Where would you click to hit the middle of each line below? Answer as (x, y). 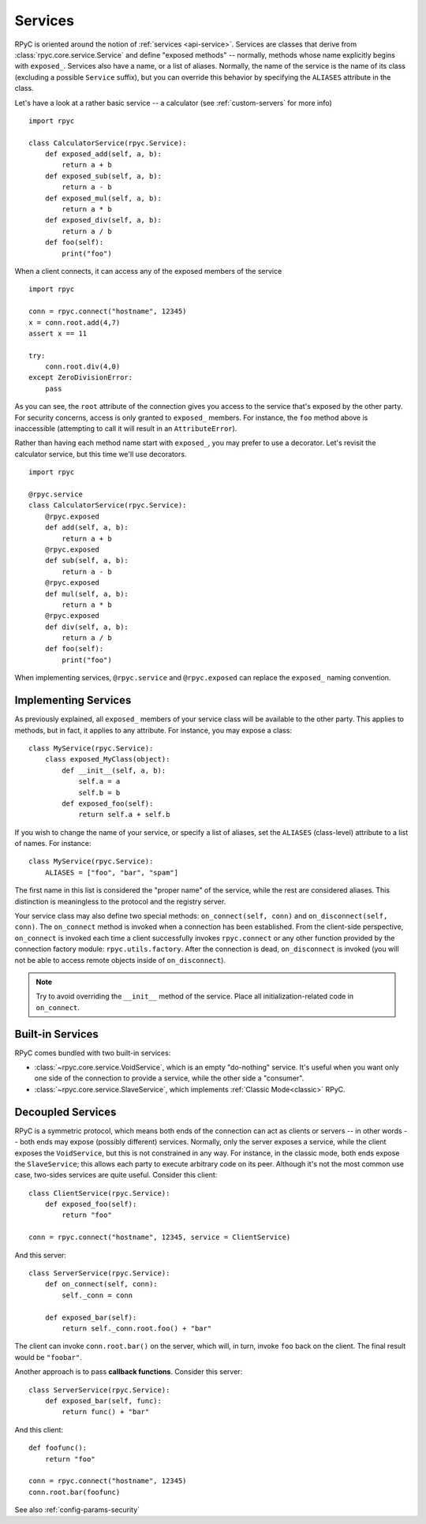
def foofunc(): (58, 1448)
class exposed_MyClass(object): (107, 759)
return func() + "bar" (106, 1412)
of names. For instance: (53, 844)
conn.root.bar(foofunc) (75, 1492)
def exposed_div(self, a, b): (103, 220)
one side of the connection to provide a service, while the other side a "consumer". (169, 1078)
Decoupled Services (65, 1112)
